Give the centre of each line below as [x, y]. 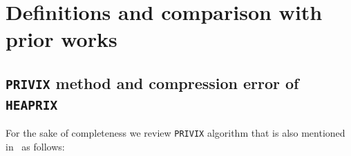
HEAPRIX [32, 105]
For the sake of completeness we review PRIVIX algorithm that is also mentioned [175, 133]
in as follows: [35, 146]
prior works [61, 39]
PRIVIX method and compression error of [152, 82]
